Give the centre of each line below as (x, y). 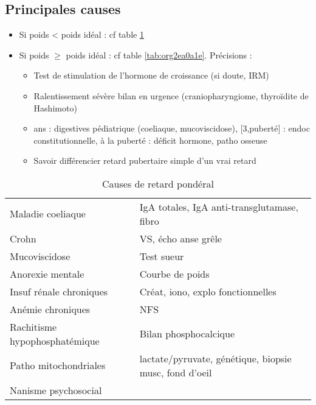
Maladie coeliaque (48, 214)
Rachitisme (33, 326)
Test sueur (162, 256)
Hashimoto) (55, 107)
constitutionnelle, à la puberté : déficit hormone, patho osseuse (150, 140)
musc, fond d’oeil (176, 372)
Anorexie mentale (47, 273)
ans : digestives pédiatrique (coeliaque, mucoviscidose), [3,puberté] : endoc (172, 128)
